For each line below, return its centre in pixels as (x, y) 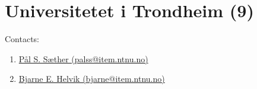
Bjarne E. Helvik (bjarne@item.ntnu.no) (92, 79)
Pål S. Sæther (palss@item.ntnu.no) (83, 58)
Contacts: (22, 39)
